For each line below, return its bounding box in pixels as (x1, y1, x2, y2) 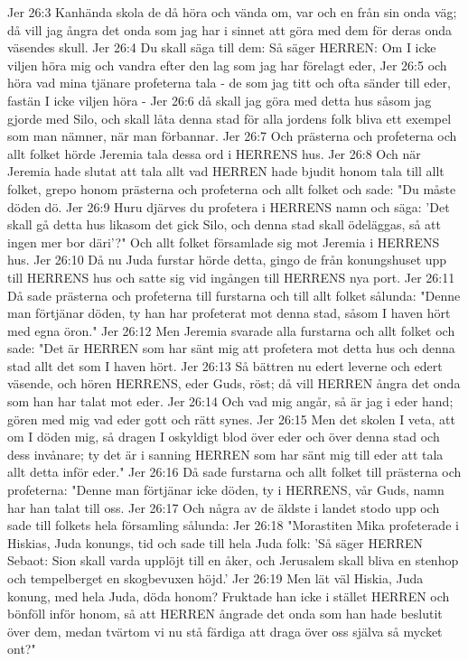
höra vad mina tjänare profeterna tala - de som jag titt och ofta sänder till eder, (7, 73, 451, 92)
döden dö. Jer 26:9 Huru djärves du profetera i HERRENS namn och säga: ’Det (7, 197, 450, 216)
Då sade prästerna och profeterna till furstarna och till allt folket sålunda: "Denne (7, 285, 461, 304)
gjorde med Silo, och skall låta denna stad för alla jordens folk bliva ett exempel (7, 108, 452, 127)
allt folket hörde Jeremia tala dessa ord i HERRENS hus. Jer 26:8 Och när (7, 144, 421, 163)
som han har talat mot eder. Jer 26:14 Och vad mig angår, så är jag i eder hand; (7, 392, 454, 411)
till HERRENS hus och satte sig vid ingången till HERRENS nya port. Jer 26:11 (7, 267, 455, 286)
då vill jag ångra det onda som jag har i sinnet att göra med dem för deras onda (7, 20, 452, 39)
